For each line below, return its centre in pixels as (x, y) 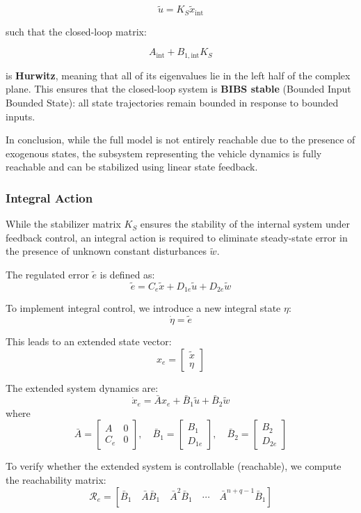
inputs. (21, 116)
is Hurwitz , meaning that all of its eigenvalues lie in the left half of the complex (178, 75)
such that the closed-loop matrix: (76, 31)
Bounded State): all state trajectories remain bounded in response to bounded (172, 102)
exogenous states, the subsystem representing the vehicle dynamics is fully (164, 153)
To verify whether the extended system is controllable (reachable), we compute (174, 466)
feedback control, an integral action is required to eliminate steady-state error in (177, 237)
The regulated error (47, 274)
